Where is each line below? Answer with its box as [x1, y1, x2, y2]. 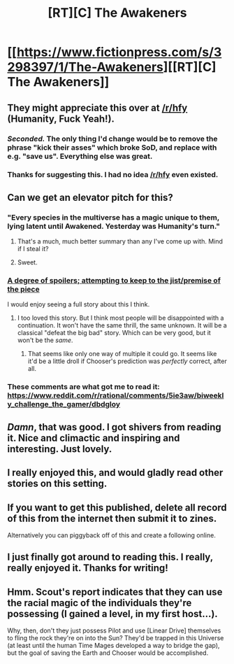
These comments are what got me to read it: [7, 382, 161, 392]
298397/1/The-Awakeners [7, 59, 164, 75]
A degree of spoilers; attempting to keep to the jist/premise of [7, 276, 221, 285]
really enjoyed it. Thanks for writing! [7, 562, 169, 574]
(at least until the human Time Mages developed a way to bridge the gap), [7, 642, 220, 650]
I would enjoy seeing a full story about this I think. [7, 300, 150, 309]
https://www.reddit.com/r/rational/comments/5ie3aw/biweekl [7, 390, 224, 400]
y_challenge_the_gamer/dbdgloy [7, 400, 121, 409]
